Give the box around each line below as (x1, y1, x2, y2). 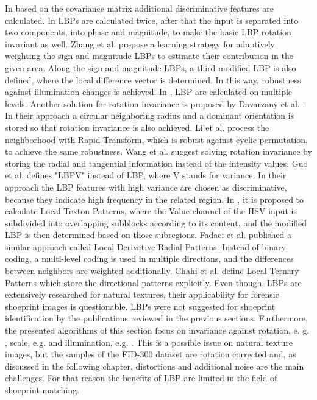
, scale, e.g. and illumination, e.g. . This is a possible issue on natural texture (5, 335, 293, 348)
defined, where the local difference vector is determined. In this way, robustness (5, 73, 301, 86)
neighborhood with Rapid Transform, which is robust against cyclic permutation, (5, 133, 308, 146)
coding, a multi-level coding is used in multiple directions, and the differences (5, 252, 294, 265)
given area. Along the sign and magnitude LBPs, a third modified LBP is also (5, 61, 296, 74)
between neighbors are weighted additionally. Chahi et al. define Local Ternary (5, 264, 299, 277)
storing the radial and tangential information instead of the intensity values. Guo (5, 156, 308, 169)
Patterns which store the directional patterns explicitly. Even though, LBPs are (5, 276, 302, 289)
